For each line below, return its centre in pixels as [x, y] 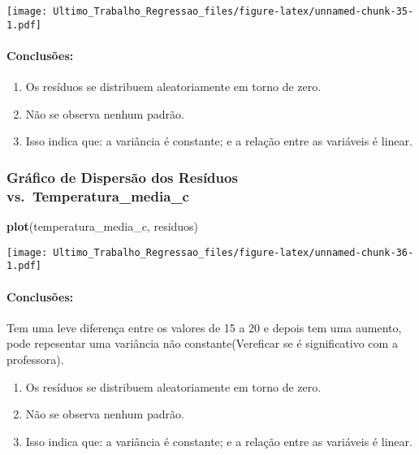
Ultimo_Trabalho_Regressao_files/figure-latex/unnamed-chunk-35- [233, 11]
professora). [35, 359]
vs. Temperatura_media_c [98, 195]
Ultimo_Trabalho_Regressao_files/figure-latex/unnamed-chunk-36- [233, 252]
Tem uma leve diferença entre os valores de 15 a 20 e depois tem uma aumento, [204, 327]
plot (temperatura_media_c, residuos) [103, 226]
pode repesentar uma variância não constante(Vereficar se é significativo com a [202, 343]
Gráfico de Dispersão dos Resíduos [122, 177]
